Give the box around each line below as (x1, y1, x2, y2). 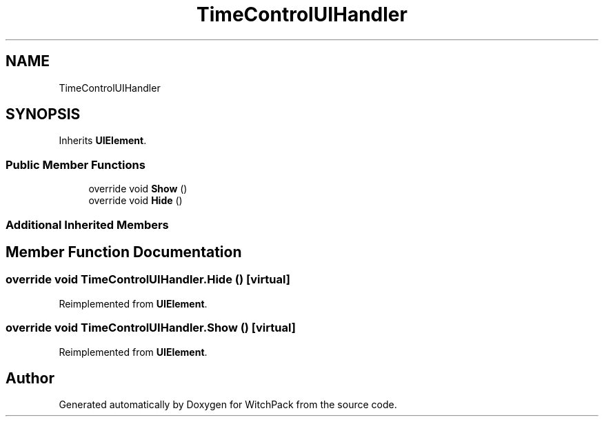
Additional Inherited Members (6, 217, 169, 232)
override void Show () (88, 183, 188, 195)
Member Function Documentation (6, 243, 242, 261)
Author (6, 369, 54, 387)
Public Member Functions (6, 157, 145, 172)
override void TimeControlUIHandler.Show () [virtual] (6, 321, 296, 335)
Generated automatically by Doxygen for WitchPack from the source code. (59, 399, 397, 411)
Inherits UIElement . (59, 134, 147, 147)
